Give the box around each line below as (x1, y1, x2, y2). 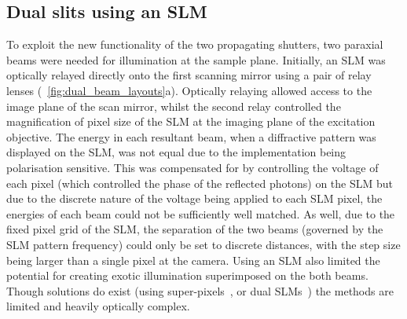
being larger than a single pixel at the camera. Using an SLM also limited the (6, 251, 380, 268)
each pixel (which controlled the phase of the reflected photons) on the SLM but (6, 174, 394, 191)
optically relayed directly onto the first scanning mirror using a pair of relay (6, 67, 372, 83)
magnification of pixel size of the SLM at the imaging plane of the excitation (6, 113, 376, 130)
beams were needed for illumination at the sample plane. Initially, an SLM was (6, 51, 386, 68)
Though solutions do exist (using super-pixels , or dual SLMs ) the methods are (6, 282, 394, 299)
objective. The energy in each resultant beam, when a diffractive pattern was (6, 128, 376, 145)
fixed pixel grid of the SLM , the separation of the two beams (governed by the (6, 221, 383, 237)
